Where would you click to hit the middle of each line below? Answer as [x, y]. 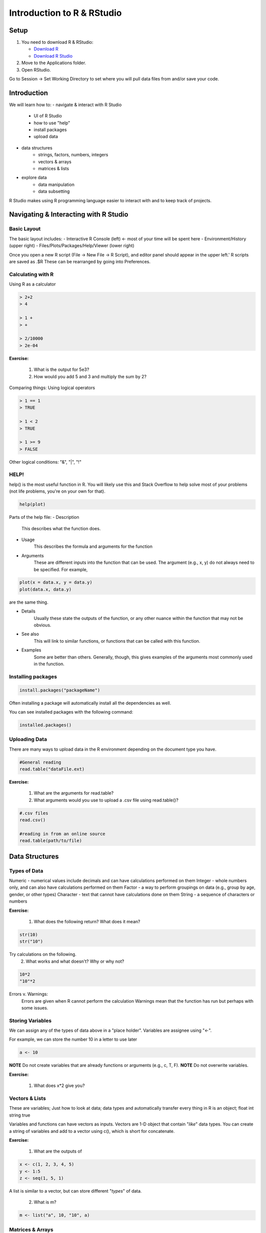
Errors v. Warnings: [29, 994]
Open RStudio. [36, 70]
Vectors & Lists [28, 1098]
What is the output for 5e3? [62, 369]
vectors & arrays [55, 162]
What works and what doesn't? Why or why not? [75, 961]
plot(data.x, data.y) [46, 589]
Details [28, 611]
